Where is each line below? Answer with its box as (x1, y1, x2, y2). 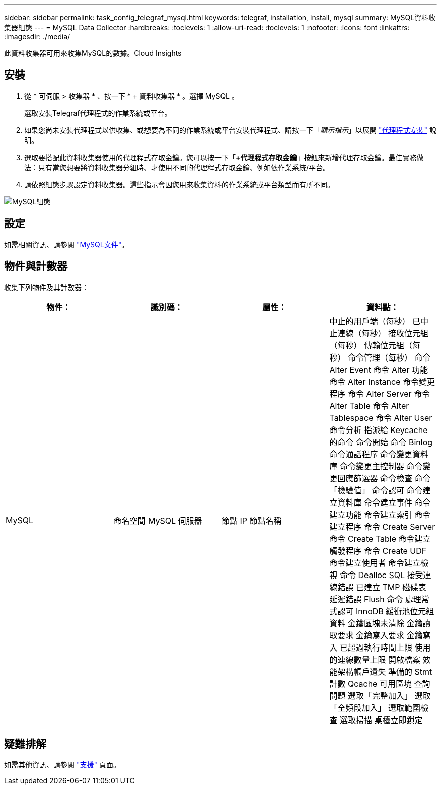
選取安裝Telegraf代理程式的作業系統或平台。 (24, 108, 172, 117)
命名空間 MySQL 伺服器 (113, 515, 202, 526)
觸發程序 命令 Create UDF (329, 545, 427, 556)
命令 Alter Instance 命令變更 (329, 376, 435, 387)
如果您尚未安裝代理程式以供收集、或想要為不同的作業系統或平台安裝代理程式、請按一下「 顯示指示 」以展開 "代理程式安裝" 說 (24, 125, 436, 134)
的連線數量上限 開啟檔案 (329, 654, 421, 665)
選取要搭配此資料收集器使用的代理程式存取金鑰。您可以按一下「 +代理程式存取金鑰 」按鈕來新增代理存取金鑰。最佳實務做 (24, 153, 424, 162)
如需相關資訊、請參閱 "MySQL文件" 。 (4, 240, 129, 249)
